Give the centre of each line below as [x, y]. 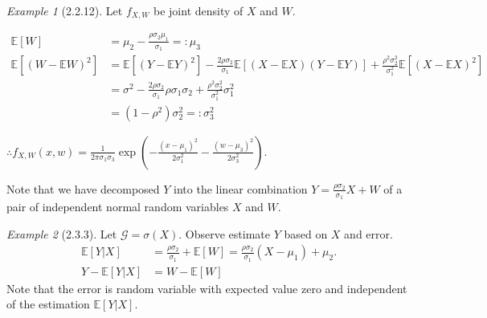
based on [306, 233]
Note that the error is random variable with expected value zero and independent [207, 288]
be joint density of [198, 10]
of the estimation [48, 304]
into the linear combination [241, 188]
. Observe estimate [224, 233]
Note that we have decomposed [83, 188]
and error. [368, 233]
